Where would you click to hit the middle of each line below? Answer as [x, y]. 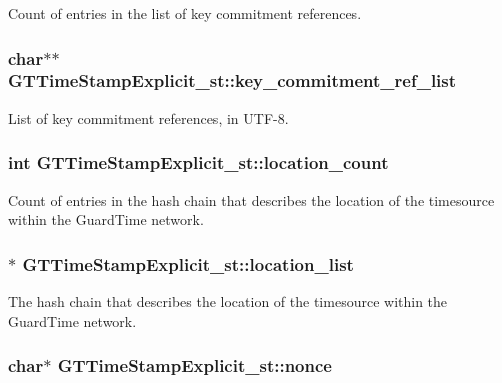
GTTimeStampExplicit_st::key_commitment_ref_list [232, 80]
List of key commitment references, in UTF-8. [148, 117]
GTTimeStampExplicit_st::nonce [194, 365]
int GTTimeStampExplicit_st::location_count [198, 162]
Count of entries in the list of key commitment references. [185, 13]
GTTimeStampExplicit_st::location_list [188, 263]
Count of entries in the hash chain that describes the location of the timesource [251, 199]
